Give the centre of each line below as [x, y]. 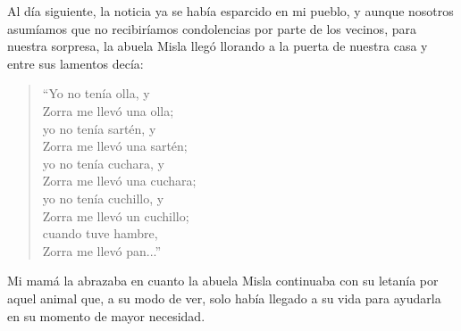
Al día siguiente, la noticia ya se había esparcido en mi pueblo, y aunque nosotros [230, 11]
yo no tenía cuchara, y [103, 163]
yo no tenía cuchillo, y [103, 198]
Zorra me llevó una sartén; [115, 146]
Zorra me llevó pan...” [102, 250]
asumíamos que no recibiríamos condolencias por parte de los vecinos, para [212, 28]
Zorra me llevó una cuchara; [119, 181]
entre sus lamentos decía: [75, 63]
